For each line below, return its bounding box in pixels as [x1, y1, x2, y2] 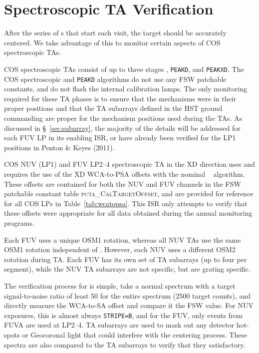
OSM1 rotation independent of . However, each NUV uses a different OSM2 [4, 244, 236, 255]
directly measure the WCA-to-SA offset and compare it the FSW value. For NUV [4, 300, 254, 311]
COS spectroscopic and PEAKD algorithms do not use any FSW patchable [4, 73, 227, 84]
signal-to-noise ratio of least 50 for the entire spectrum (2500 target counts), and [4, 290, 251, 301]
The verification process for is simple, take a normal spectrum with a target [4, 280, 236, 291]
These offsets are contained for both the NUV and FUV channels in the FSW [4, 178, 241, 189]
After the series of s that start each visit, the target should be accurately [4, 27, 227, 38]
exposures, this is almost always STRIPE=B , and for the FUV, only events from [4, 310, 243, 320]
